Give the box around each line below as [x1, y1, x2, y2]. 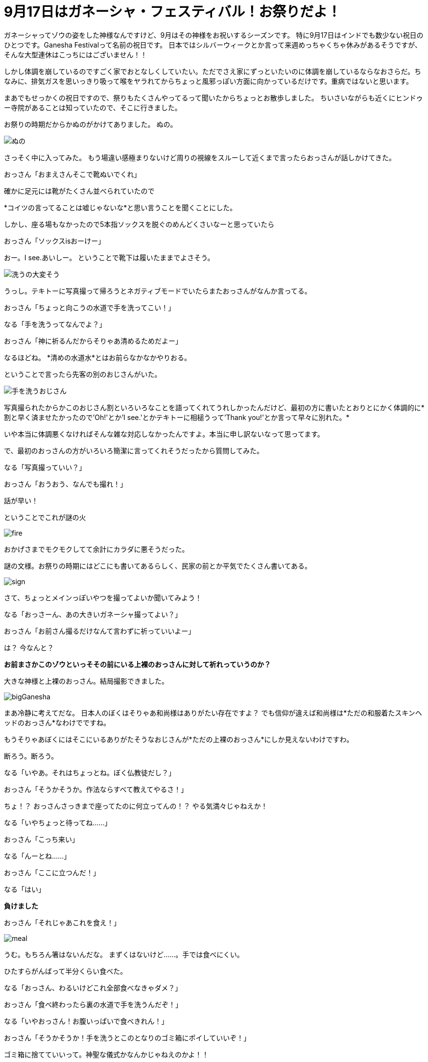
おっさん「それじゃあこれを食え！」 [4, 918, 120, 927]
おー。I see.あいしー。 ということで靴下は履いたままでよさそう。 [4, 253, 214, 262]
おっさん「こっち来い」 [4, 835, 79, 843]
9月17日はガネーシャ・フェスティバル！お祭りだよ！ [4, 3, 341, 20]
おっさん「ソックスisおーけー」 [4, 236, 105, 245]
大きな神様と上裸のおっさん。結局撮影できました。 [4, 676, 168, 685]
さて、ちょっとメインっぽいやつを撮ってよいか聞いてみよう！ [4, 593, 202, 602]
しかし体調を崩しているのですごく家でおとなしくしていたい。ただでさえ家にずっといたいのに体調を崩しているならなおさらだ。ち [4, 67, 422, 75]
